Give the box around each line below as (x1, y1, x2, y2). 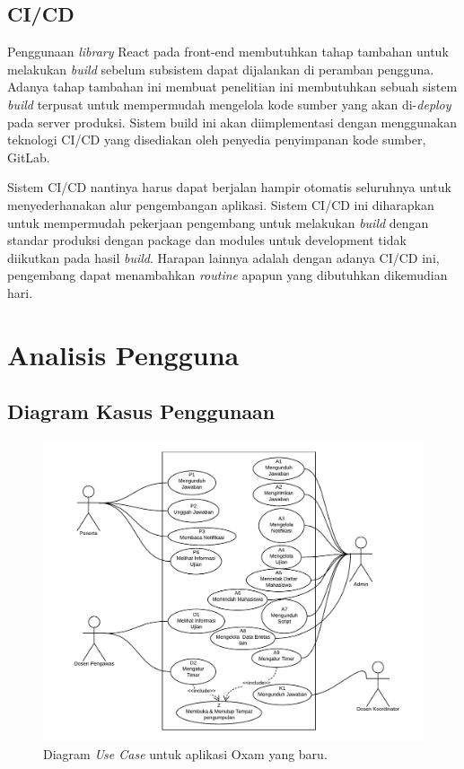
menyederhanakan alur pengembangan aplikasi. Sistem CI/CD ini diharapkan (7, 195, 434, 214)
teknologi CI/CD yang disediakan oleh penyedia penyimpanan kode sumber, (7, 130, 426, 149)
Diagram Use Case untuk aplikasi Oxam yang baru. (43, 744, 328, 763)
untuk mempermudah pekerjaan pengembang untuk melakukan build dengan (7, 213, 429, 232)
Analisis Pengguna (7, 336, 240, 372)
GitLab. (7, 147, 50, 166)
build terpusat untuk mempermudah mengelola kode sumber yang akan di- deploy (7, 94, 451, 113)
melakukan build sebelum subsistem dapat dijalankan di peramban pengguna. (7, 59, 434, 78)
